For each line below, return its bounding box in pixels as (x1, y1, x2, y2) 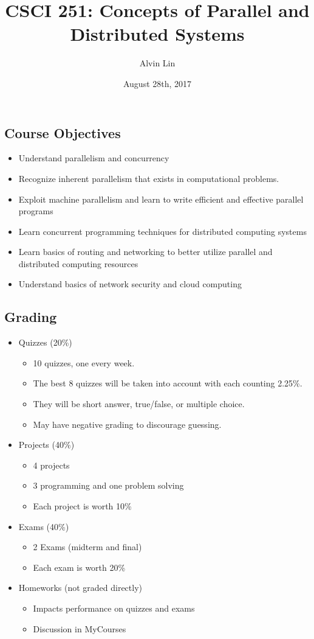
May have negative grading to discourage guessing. (33, 417, 222, 430)
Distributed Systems (70, 21, 245, 46)
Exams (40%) (18, 520, 69, 532)
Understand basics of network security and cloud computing (18, 278, 242, 290)
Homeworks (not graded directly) (18, 581, 142, 594)
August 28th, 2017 (123, 77, 192, 89)
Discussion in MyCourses (33, 622, 126, 635)
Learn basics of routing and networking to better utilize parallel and (18, 245, 273, 258)
